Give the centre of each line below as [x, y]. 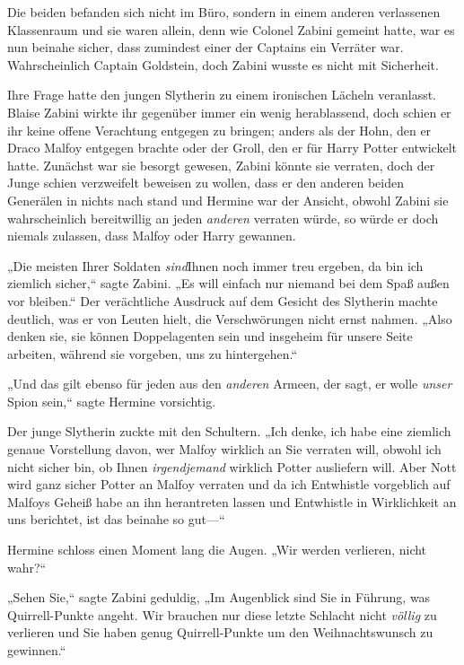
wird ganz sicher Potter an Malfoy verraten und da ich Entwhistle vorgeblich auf [229, 484]
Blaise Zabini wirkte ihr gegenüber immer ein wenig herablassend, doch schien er [229, 112]
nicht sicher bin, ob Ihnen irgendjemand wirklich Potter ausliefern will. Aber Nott [232, 466]
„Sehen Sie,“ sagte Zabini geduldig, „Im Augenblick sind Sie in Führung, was [219, 597]
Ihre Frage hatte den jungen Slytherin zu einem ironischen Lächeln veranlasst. [222, 95]
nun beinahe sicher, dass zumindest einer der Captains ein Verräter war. [206, 47]
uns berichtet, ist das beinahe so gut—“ [116, 519]
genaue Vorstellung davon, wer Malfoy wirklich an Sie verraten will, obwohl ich [224, 449]
